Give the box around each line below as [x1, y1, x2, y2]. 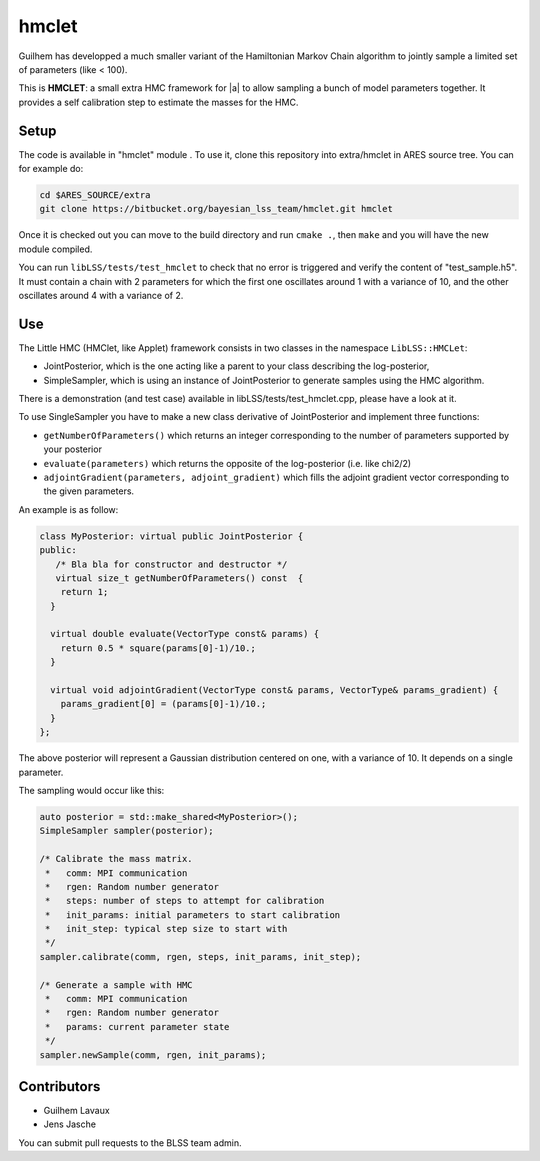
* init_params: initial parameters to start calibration [45, 909, 341, 920]
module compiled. [18, 243, 93, 255]
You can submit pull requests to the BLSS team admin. [18, 1136, 242, 1149]
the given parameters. [43, 485, 135, 497]
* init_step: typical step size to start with [45, 923, 288, 935]
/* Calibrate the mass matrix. [39, 853, 194, 865]
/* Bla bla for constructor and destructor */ [55, 558, 288, 570]
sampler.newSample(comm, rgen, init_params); [39, 1049, 267, 1060]
